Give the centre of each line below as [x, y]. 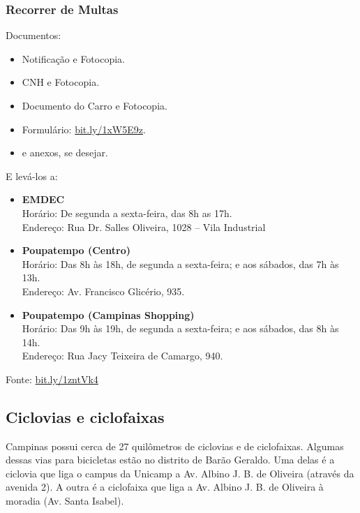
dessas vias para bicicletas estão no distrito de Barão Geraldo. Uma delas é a [170, 460]
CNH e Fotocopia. [61, 82]
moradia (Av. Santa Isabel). [65, 501]
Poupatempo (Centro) [76, 250]
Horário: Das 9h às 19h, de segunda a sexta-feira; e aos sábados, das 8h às [180, 328]
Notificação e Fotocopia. [73, 58]
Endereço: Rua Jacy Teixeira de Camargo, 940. [122, 356]
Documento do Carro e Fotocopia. [95, 105]
